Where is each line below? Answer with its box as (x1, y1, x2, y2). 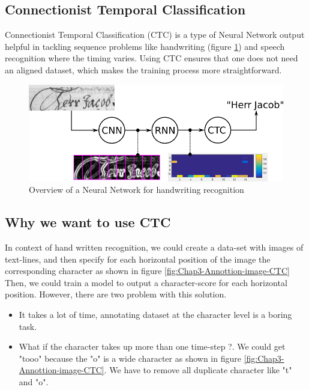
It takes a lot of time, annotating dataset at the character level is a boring (19, 308, 292, 321)
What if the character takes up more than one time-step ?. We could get (19, 340, 286, 353)
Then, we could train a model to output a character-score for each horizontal (5, 276, 287, 288)
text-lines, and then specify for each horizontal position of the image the (5, 252, 271, 265)
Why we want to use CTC (5, 213, 171, 231)
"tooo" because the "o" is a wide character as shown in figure (19, 352, 241, 364)
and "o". (19, 376, 49, 388)
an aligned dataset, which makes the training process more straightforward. (5, 63, 282, 76)
